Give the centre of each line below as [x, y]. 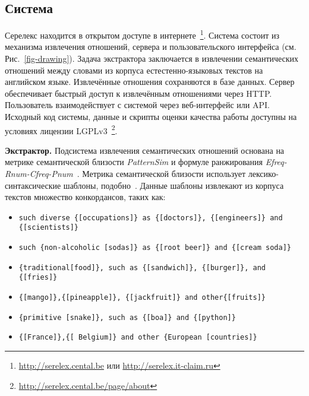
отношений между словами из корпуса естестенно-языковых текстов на [134, 70]
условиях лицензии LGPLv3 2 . [61, 129]
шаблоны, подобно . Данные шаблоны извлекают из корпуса [174, 185]
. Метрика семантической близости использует [161, 174]
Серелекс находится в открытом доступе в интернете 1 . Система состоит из [142, 34]
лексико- [263, 174]
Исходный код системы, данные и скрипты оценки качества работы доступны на [151, 117]
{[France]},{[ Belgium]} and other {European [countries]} [138, 338]
